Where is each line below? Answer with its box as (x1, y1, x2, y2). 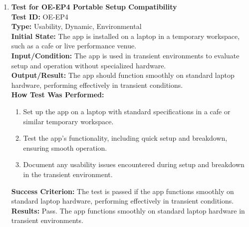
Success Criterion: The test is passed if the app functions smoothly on (11, 186, 234, 196)
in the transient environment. (23, 169, 113, 179)
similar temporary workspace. (23, 116, 114, 126)
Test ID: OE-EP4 (11, 11, 68, 21)
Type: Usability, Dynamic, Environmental (11, 21, 142, 31)
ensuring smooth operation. (23, 142, 107, 153)
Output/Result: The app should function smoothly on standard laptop (11, 70, 235, 80)
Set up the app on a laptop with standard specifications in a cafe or (23, 106, 231, 116)
